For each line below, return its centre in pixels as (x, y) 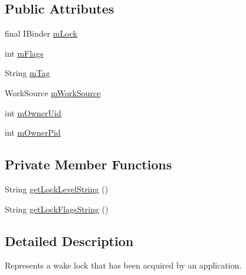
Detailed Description (69, 240)
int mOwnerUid (33, 112)
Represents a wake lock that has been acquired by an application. (123, 265)
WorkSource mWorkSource (53, 92)
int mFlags (24, 53)
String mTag (27, 73)
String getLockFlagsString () (57, 209)
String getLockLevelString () (57, 189)
